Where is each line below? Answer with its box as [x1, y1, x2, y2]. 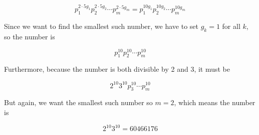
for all [222, 21, 240, 31]
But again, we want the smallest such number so [4, 97, 153, 108]
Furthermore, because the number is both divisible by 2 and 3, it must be [4, 64, 230, 74]
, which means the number [174, 97, 255, 108]
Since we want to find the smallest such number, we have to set [4, 21, 198, 31]
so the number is [4, 31, 55, 41]
